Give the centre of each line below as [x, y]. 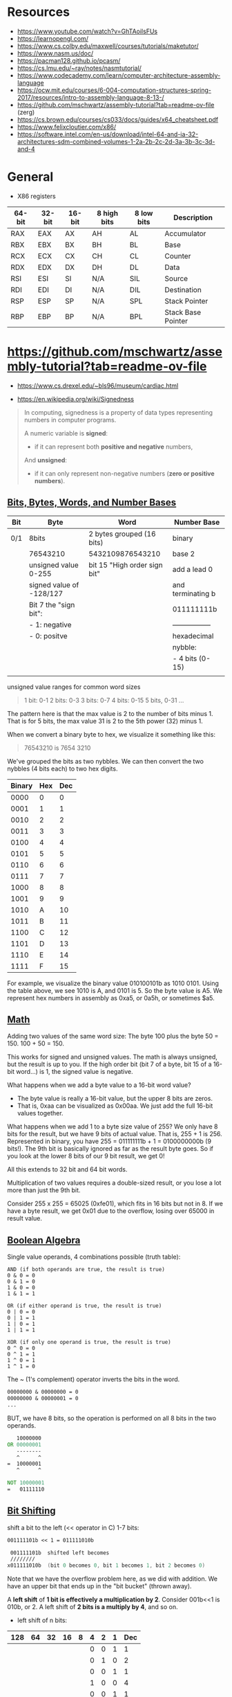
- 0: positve [48, 636]
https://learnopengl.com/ [52, 38]
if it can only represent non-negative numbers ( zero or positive [125, 473]
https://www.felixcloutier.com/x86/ [67, 127]
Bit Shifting [32, 1511]
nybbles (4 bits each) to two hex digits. [62, 769]
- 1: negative [50, 625]
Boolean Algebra [44, 1240]
